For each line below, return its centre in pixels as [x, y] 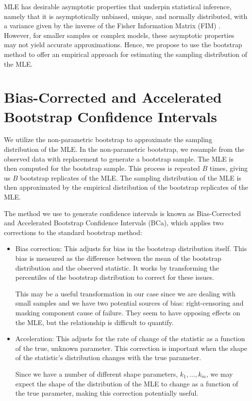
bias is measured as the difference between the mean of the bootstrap [118, 258]
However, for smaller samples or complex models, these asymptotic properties [119, 35]
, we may [219, 374]
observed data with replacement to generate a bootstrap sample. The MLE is [119, 158]
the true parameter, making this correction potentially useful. [107, 393]
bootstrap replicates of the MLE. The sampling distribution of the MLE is [131, 177]
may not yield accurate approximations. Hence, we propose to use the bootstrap [123, 45]
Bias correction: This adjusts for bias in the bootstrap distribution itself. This [131, 248]
